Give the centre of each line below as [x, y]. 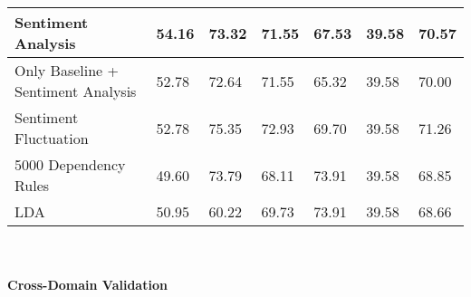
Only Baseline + [67, 70]
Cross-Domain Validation [87, 285]
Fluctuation [52, 138]
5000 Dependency [70, 164]
